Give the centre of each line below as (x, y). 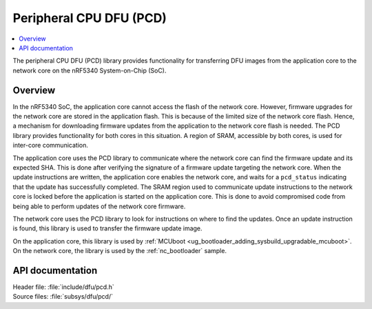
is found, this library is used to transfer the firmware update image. (107, 228)
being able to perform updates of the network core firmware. (99, 206)
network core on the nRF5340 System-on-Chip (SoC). (90, 70)
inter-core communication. (51, 146)
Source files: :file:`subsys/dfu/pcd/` (63, 297)
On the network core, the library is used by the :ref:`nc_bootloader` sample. (120, 251)
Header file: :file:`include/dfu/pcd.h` (63, 287)
